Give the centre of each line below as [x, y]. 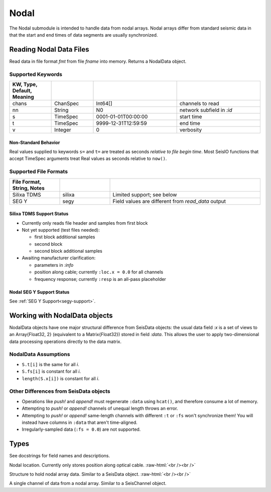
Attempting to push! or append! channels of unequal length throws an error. [100, 408]
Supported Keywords [36, 74]
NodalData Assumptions [40, 355]
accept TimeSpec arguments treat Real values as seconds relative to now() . [88, 158]
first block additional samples [65, 237]
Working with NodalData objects [61, 315]
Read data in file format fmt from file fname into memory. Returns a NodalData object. [98, 61]
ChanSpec [67, 103]
